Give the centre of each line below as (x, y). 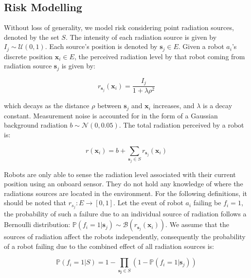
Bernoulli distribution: (37, 224)
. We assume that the (197, 224)
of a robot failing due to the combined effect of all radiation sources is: (109, 246)
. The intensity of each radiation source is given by (141, 37)
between (109, 106)
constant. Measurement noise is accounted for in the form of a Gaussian (111, 115)
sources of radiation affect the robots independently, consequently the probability (125, 237)
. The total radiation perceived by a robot (181, 125)
